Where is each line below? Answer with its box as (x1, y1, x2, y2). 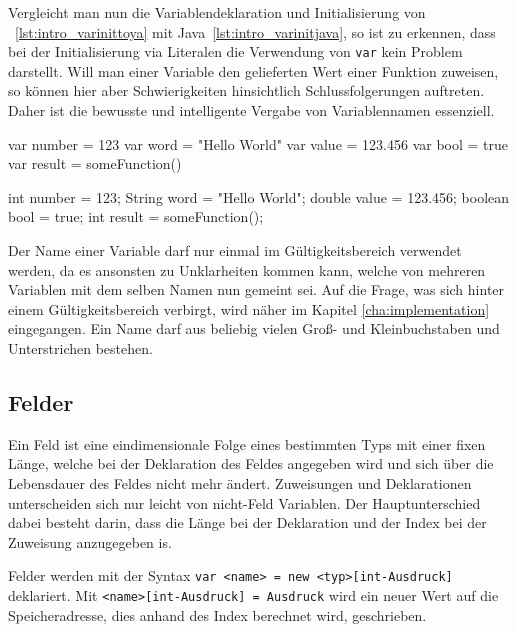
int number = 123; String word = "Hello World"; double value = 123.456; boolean (8, 186, 510, 207)
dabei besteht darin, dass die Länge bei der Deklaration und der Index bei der (8, 512, 487, 533)
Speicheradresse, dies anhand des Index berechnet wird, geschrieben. (8, 604, 427, 625)
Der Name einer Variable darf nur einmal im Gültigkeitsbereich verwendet (8, 240, 462, 260)
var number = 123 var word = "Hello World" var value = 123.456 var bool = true (8, 133, 509, 154)
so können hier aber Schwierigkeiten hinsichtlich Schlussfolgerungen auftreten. (8, 80, 485, 101)
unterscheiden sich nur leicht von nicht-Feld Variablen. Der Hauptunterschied (8, 492, 481, 513)
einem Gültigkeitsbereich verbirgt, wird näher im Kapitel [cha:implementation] (8, 298, 490, 319)
